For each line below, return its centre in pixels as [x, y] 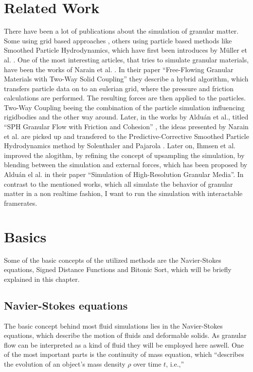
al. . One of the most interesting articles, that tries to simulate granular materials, [126, 59]
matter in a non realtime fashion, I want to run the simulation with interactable [123, 193]
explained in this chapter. [42, 279]
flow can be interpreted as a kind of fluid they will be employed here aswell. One [124, 344]
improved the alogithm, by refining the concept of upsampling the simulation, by [124, 155]
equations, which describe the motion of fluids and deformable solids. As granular [125, 335]
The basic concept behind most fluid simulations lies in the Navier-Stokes [113, 325]
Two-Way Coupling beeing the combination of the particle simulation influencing [124, 107]
